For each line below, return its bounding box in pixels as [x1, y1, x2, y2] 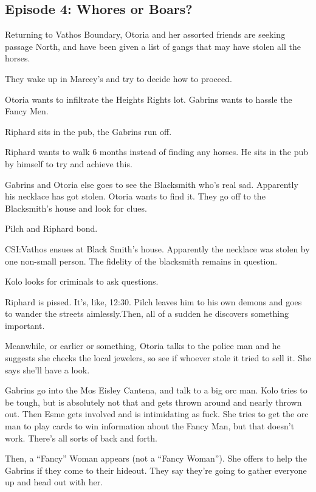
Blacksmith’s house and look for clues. [5, 201, 147, 214]
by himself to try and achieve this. [5, 157, 132, 170]
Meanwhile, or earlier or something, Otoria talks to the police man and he [5, 339, 281, 352]
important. [5, 319, 45, 331]
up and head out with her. [5, 476, 103, 488]
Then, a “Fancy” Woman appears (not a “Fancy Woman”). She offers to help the [5, 452, 307, 465]
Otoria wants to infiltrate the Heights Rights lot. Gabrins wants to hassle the [5, 92, 292, 105]
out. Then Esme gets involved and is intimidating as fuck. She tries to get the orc [5, 407, 309, 420]
